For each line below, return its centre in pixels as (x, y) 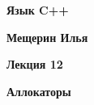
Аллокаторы (39, 91)
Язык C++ (38, 10)
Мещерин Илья (47, 37)
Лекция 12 (35, 64)
